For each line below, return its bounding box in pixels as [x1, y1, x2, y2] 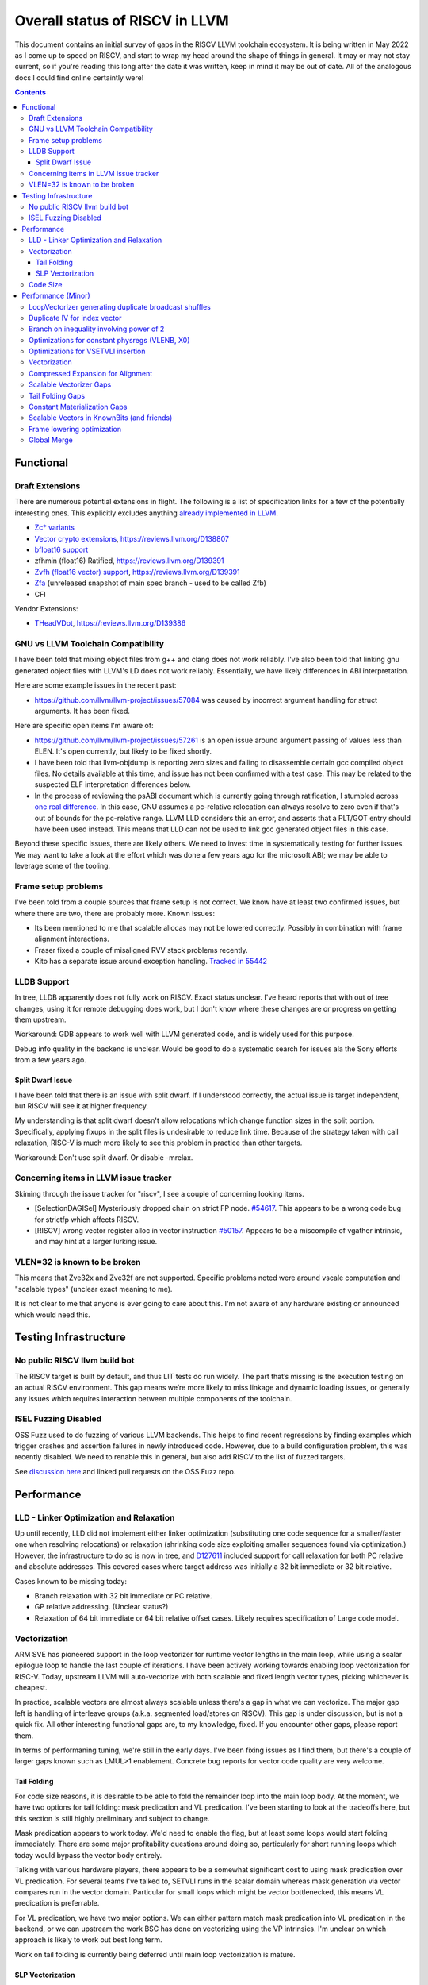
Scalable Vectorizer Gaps [29, 380, 112, 389]
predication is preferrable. [14, 1898, 100, 1908]
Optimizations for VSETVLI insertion [29, 346, 146, 357]
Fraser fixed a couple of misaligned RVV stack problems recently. [34, 945, 249, 954]
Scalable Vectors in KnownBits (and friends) [29, 413, 173, 422]
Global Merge [29, 435, 73, 445]
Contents [14, 87, 47, 97]
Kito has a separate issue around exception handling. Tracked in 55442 [34, 957, 268, 966]
